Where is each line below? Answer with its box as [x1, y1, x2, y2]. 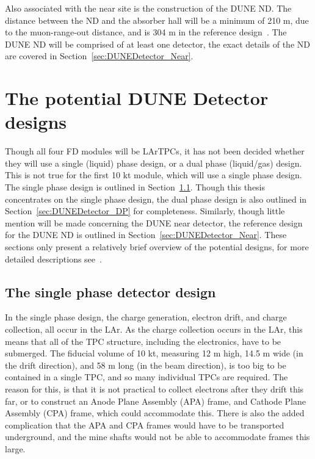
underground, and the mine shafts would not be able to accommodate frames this [5, 430, 310, 443]
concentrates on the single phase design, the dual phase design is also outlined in [5, 192, 307, 205]
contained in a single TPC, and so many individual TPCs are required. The [5, 370, 288, 383]
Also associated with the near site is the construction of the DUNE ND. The [5, 2, 292, 14]
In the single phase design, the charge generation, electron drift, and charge [5, 311, 287, 323]
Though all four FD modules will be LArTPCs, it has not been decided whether [5, 145, 305, 157]
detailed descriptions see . [5, 252, 102, 265]
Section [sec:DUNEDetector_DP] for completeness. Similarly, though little [5, 204, 285, 217]
